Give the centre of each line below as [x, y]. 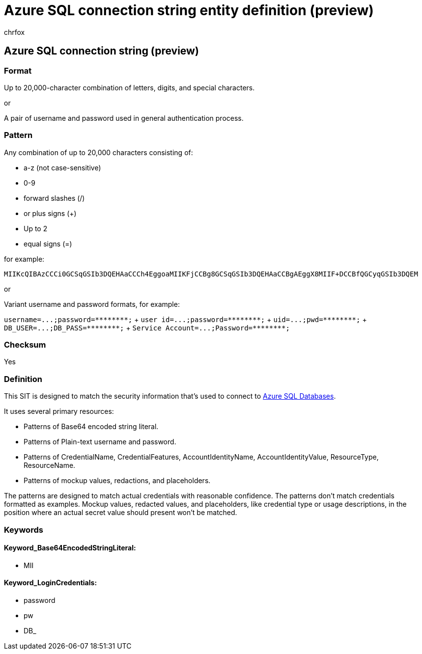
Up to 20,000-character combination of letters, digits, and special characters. [129, 87]
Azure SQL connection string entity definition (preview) [189, 10]
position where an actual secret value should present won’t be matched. [121, 513]
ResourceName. [50, 465]
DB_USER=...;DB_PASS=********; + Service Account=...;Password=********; [147, 327]
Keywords [24, 530]
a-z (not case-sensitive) [62, 167]
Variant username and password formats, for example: [92, 304]
